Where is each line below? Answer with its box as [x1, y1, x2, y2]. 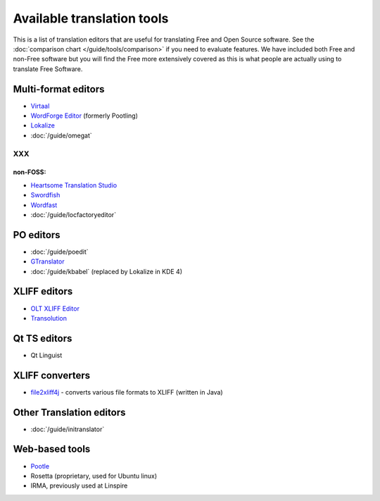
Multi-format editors [13, 83, 105, 95]
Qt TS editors [13, 332, 72, 345]
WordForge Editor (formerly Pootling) [30, 111, 139, 120]
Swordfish [30, 191, 61, 199]
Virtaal [30, 101, 50, 110]
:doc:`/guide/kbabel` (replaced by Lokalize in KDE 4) [30, 267, 183, 276]
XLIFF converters [13, 369, 91, 381]
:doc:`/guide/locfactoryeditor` [30, 210, 116, 218]
